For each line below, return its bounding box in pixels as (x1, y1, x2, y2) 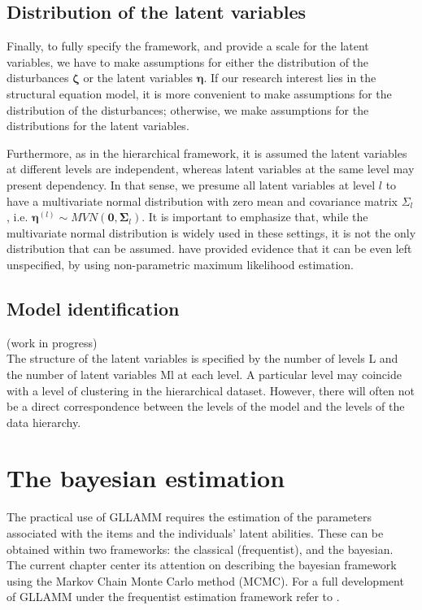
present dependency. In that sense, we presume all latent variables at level (7, 176, 376, 193)
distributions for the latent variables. (7, 117, 189, 134)
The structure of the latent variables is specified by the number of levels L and (7, 350, 398, 367)
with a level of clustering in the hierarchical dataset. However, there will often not (7, 381, 415, 399)
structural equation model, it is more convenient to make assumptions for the (7, 85, 392, 102)
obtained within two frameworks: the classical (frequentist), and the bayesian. (7, 540, 394, 557)
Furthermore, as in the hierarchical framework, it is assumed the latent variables (7, 144, 407, 161)
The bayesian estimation (7, 461, 285, 495)
